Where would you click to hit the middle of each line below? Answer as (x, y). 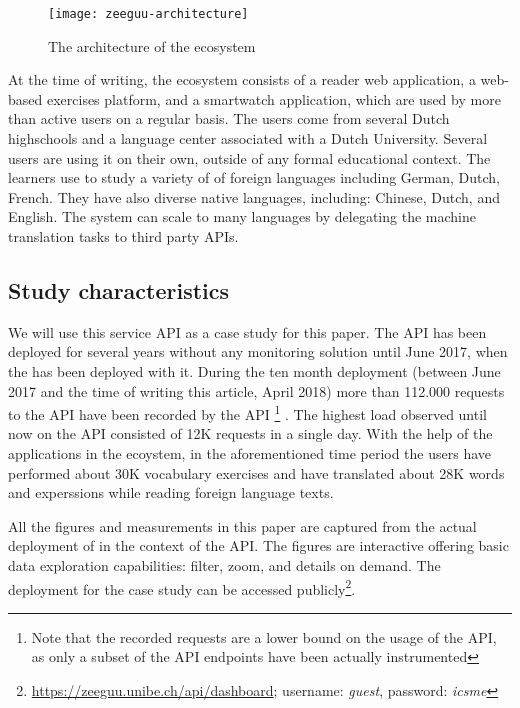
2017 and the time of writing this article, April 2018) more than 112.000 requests (256, 390)
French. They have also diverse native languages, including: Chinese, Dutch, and (254, 196)
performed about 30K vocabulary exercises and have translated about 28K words (256, 472)
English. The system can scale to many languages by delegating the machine (242, 216)
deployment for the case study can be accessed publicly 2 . (182, 587)
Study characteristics (119, 289)
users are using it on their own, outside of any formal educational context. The (249, 157)
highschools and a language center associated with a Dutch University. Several (248, 138)
